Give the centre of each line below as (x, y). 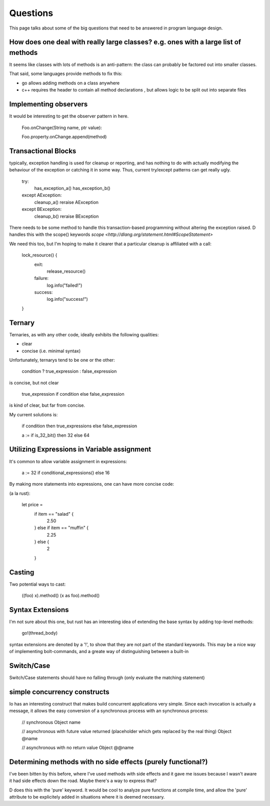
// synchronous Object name (51, 722)
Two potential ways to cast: (37, 584)
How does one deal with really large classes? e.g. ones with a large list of (125, 42)
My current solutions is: (33, 414)
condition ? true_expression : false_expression (69, 371)
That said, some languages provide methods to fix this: (66, 74)
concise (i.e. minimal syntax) (51, 351)
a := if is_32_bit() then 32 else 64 (55, 435)
